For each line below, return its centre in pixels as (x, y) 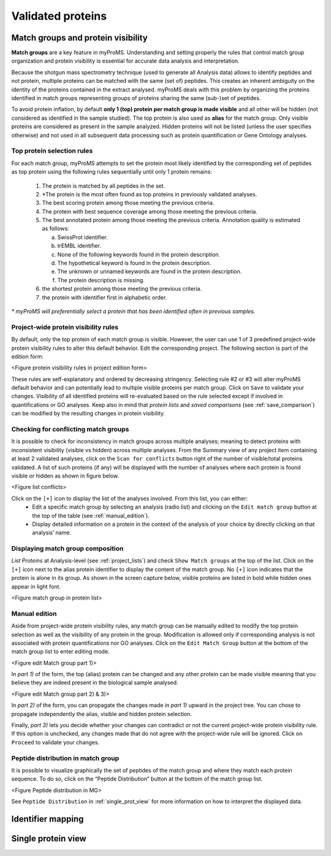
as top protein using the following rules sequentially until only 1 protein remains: (112, 172)
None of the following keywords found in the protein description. (139, 254)
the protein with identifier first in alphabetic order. (105, 297)
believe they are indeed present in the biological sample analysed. (95, 683)
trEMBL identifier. (79, 246)
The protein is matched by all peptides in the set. (104, 186)
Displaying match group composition (67, 549)
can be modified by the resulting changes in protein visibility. (88, 414)
